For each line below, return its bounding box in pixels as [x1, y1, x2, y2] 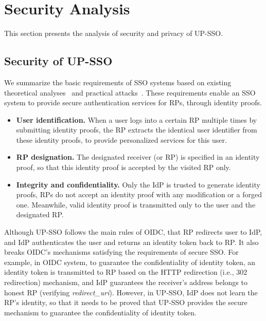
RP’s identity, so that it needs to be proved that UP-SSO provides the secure [4, 297, 247, 308]
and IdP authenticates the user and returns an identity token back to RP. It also [4, 236, 259, 247]
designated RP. [16, 209, 64, 220]
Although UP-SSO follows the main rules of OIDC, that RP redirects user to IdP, [4, 226, 262, 237]
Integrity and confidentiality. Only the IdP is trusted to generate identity [16, 179, 260, 190]
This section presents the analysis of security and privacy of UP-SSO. [4, 28, 223, 39]
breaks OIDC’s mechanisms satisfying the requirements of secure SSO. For [4, 247, 239, 257]
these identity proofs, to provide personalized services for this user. [16, 134, 227, 145]
